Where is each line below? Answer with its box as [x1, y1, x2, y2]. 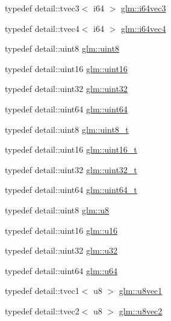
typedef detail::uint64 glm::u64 [5, 264, 118, 277]
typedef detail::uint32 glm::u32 [5, 244, 118, 257]
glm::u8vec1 [119, 284, 163, 297]
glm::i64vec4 [120, 22, 166, 34]
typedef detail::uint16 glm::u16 [5, 224, 118, 236]
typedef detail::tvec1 [5, 284, 79, 297]
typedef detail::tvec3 [5, 2, 79, 14]
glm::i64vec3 [120, 2, 166, 14]
